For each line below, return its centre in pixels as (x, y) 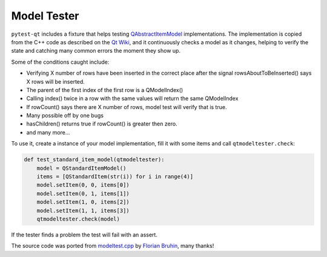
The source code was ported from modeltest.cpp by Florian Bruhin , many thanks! (113, 246)
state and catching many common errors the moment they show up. (96, 51)
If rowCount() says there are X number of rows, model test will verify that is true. (127, 107)
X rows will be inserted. (55, 81)
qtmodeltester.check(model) (78, 219)
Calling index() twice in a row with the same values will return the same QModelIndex (132, 98)
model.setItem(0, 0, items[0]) (83, 185)
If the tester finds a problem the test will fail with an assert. (84, 235)
